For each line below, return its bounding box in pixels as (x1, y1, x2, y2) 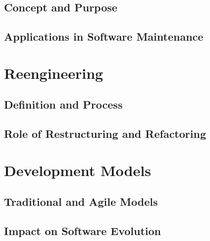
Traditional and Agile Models (4, 194, 158, 209)
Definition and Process (4, 97, 123, 112)
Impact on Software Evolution (4, 223, 161, 239)
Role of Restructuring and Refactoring (4, 126, 206, 141)
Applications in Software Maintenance (4, 29, 204, 44)
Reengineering (4, 62, 104, 83)
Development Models (4, 160, 151, 180)
